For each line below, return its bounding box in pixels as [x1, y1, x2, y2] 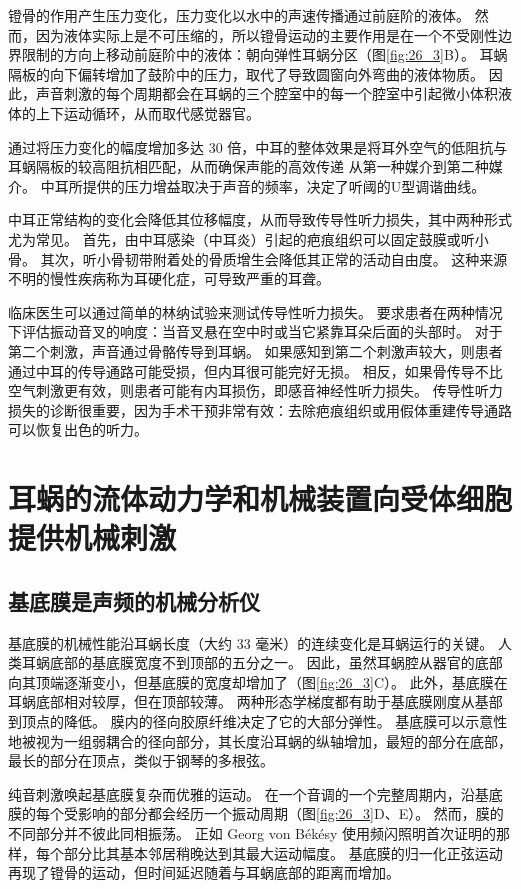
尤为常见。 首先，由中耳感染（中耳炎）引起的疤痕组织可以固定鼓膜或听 [8, 228, 475, 249]
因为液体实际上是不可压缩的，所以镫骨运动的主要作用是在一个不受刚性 [35, 24, 498, 45]
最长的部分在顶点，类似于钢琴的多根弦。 [8, 750, 274, 771]
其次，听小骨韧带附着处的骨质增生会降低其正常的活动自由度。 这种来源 [40, 248, 508, 269]
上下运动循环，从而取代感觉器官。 [35, 102, 260, 123]
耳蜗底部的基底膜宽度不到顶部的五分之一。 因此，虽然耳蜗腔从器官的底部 [21, 652, 503, 673]
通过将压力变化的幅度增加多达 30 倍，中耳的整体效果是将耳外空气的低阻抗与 [8, 136, 508, 157]
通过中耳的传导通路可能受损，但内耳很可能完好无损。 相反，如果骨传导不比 [8, 360, 503, 381]
